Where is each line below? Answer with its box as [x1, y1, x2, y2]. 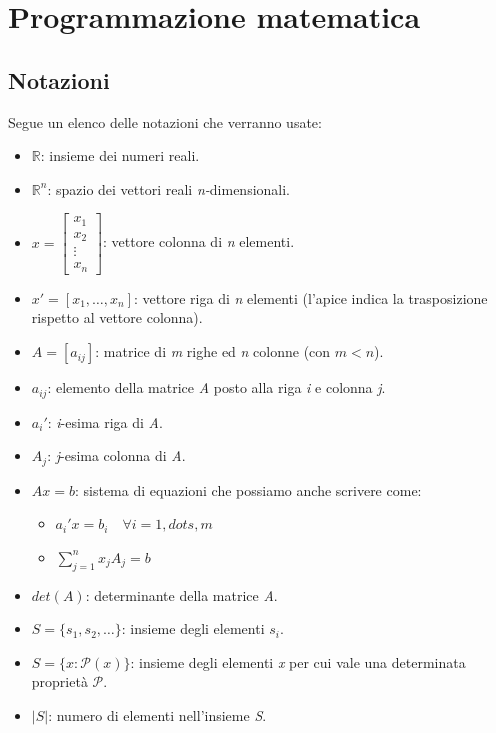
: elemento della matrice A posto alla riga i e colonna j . [47, 377, 386, 398]
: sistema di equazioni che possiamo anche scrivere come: [74, 479, 422, 500]
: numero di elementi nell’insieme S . [48, 704, 267, 725]
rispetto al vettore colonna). [31, 307, 203, 328]
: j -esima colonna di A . [47, 445, 186, 466]
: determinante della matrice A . [85, 584, 278, 605]
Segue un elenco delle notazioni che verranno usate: [8, 111, 322, 132]
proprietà [31, 671, 88, 692]
